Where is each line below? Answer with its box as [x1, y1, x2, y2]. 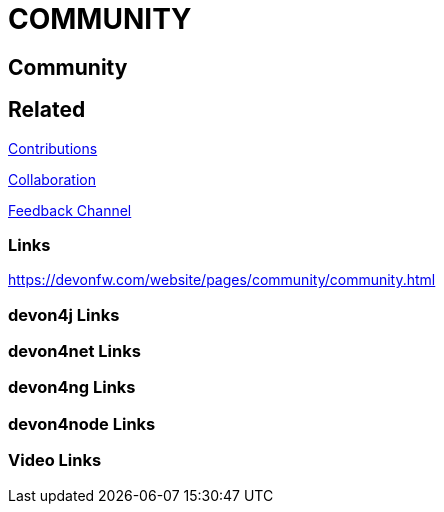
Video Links [8, 450, 102, 471]
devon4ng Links [8, 377, 136, 398]
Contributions [8, 139, 98, 157]
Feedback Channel [8, 201, 132, 219]
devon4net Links [8, 341, 141, 362]
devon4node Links [8, 413, 156, 434]
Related [8, 97, 86, 123]
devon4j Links [8, 304, 120, 325]
